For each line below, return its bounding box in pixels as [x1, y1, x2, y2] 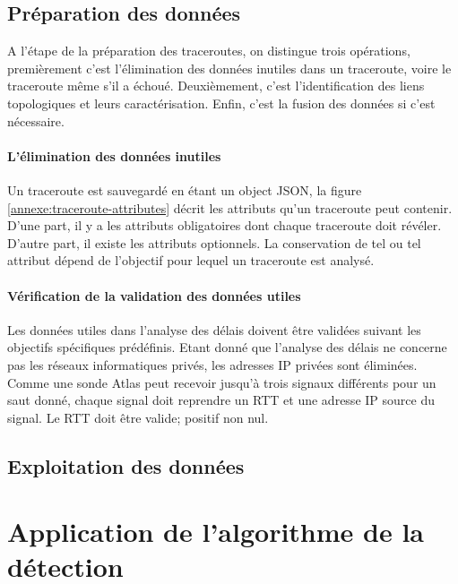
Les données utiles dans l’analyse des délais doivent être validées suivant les [7, 320, 421, 339]
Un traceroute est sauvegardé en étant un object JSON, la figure [7, 180, 362, 199]
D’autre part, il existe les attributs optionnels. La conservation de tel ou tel [7, 233, 421, 252]
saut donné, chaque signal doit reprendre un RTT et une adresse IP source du [7, 391, 435, 409]
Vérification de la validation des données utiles [7, 286, 301, 305]
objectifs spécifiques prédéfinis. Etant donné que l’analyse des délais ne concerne [7, 338, 447, 356]
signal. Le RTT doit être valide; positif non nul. [7, 408, 269, 426]
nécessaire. [7, 111, 65, 130]
